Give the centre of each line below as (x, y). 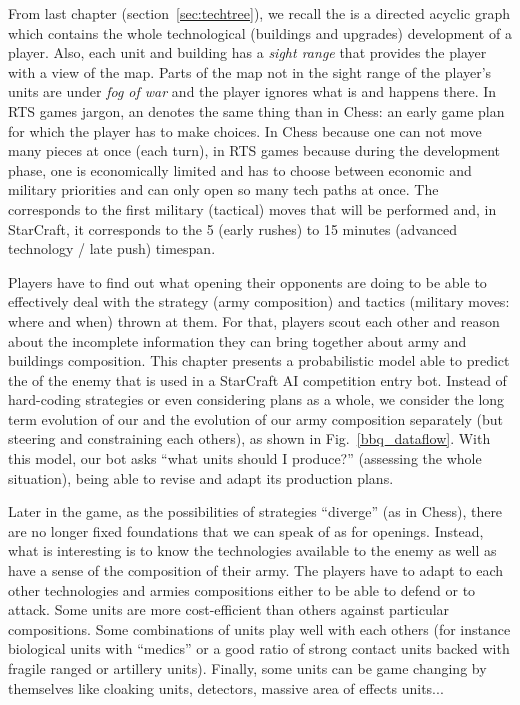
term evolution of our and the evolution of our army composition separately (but (256, 418)
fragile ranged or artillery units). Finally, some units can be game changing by (247, 668)
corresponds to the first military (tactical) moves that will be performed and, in (252, 208)
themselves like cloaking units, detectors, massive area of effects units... (226, 687)
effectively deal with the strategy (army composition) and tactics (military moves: (259, 301)
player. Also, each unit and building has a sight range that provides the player (247, 52)
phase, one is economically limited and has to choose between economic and (240, 169)
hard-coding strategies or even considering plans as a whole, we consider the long (256, 399)
